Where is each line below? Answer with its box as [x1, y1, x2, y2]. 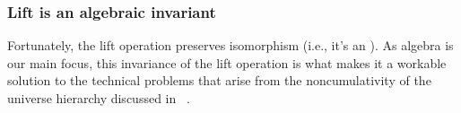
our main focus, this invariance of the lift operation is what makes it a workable [7, 53, 447, 72]
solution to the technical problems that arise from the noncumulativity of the [7, 71, 431, 90]
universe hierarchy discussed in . [7, 89, 190, 107]
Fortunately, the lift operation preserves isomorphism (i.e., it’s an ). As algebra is [7, 36, 454, 55]
